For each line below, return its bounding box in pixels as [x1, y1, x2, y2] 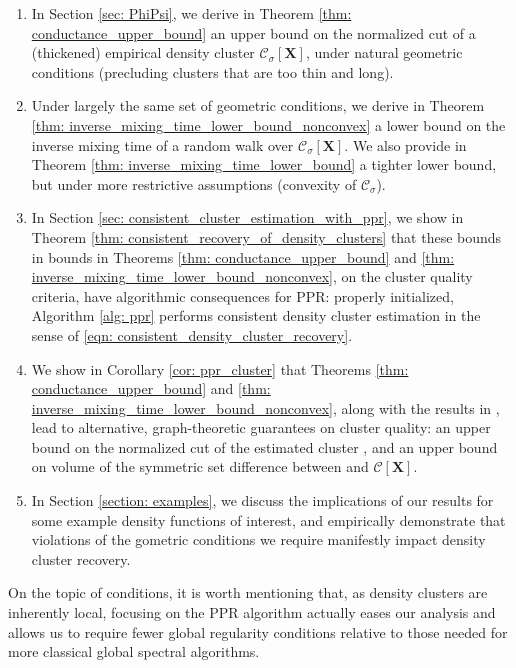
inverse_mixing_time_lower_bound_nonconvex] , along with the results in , [31, 397, 500, 418]
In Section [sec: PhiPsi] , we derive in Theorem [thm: [31, 3, 352, 23]
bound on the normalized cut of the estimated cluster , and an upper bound [31, 436, 498, 457]
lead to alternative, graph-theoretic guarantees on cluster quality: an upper [31, 417, 491, 438]
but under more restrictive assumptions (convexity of [31, 173, 357, 194]
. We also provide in [344, 134, 467, 155]
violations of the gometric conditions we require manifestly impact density [31, 529, 486, 550]
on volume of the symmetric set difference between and [31, 456, 369, 477]
